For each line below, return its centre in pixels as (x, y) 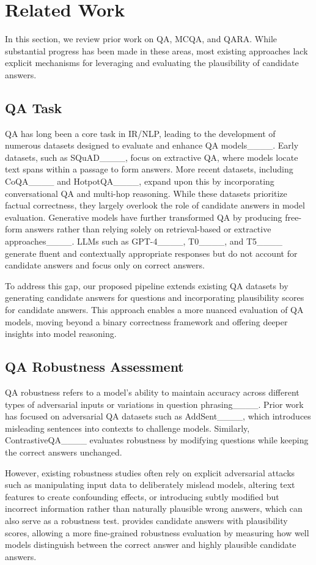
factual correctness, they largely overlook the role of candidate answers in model (155, 205)
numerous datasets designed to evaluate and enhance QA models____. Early (152, 145)
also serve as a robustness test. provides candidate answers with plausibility (146, 520)
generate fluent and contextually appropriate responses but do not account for (151, 253)
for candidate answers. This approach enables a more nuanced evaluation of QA (154, 310)
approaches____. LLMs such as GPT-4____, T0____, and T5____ (144, 241)
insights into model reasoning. (61, 334)
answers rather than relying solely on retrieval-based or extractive (148, 229)
